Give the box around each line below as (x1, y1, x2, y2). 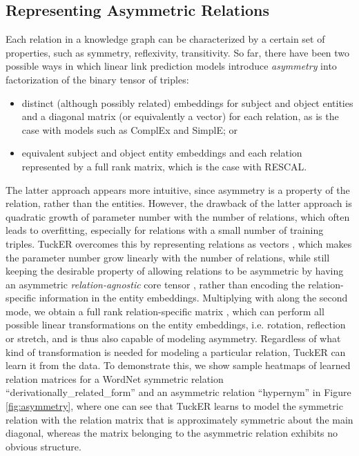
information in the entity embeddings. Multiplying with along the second (39, 290, 348, 305)
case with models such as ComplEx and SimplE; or (21, 122, 238, 137)
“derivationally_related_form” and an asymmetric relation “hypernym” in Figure (6, 385, 351, 399)
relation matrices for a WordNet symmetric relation (6, 371, 224, 386)
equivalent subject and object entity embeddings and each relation (21, 146, 302, 160)
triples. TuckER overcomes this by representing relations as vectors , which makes (6, 236, 352, 250)
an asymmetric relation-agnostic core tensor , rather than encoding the (6, 277, 305, 291)
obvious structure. (6, 439, 81, 453)
